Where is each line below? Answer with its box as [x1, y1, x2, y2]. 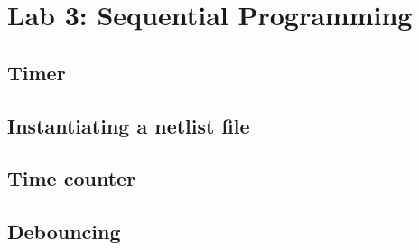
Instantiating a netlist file [7, 111, 250, 139]
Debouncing [7, 218, 121, 245]
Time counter [7, 164, 136, 192]
